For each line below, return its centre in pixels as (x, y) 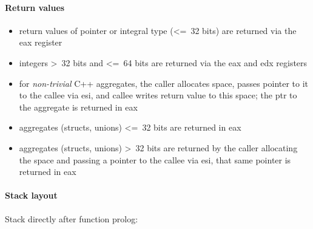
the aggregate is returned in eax (78, 107)
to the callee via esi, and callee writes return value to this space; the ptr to (158, 95)
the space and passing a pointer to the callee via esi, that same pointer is (155, 159)
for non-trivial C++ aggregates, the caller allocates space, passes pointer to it (164, 83)
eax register (41, 42)
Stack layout (31, 195)
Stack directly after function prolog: (72, 218)
